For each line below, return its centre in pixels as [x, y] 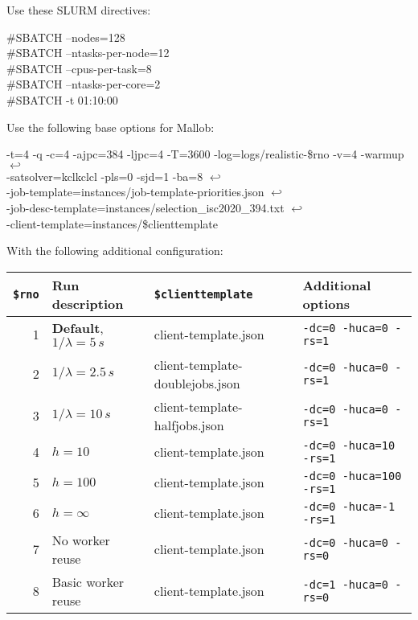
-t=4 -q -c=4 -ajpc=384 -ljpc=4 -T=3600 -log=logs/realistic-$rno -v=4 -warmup [205, 154]
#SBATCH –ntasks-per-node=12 [88, 53]
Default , [78, 327]
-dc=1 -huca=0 [345, 584]
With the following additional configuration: [115, 250]
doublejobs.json [197, 383]
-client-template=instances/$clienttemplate [113, 223]
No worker [81, 540]
